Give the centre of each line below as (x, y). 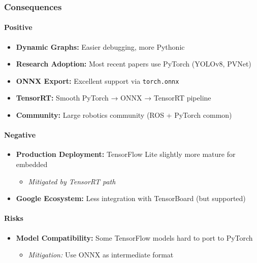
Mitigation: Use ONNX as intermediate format (101, 255)
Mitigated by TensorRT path (72, 181)
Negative (20, 135)
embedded (32, 164)
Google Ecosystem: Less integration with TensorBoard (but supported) (131, 198)
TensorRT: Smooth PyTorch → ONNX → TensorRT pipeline (114, 98)
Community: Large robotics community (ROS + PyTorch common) (124, 115)
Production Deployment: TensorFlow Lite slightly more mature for (126, 154)
